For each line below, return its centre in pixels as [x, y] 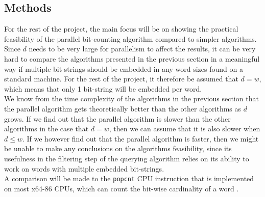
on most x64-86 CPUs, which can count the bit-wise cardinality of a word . [122, 188]
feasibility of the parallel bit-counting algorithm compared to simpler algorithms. [130, 38]
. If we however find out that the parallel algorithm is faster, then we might [140, 138]
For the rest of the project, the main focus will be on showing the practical [121, 29]
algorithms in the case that [46, 129]
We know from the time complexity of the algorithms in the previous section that [131, 99]
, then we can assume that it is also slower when [185, 129]
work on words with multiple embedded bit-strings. [84, 168]
